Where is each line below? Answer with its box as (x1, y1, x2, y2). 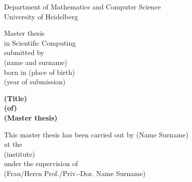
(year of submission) (4, 76, 66, 87)
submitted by (4, 47, 44, 58)
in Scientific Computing (4, 37, 76, 48)
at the (4, 139, 22, 149)
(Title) (4, 93, 27, 103)
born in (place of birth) (4, 66, 75, 77)
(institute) (4, 148, 35, 159)
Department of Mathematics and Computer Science (4, 1, 161, 11)
